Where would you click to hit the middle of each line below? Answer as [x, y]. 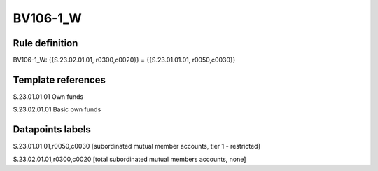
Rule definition [45, 43]
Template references [59, 80]
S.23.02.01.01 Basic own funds [57, 109]
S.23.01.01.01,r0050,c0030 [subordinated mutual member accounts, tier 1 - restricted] [136, 146]
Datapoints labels [52, 130]
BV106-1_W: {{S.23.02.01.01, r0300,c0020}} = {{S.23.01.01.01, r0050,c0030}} [124, 60]
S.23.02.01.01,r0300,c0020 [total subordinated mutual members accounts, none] [129, 159]
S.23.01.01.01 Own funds [48, 96]
